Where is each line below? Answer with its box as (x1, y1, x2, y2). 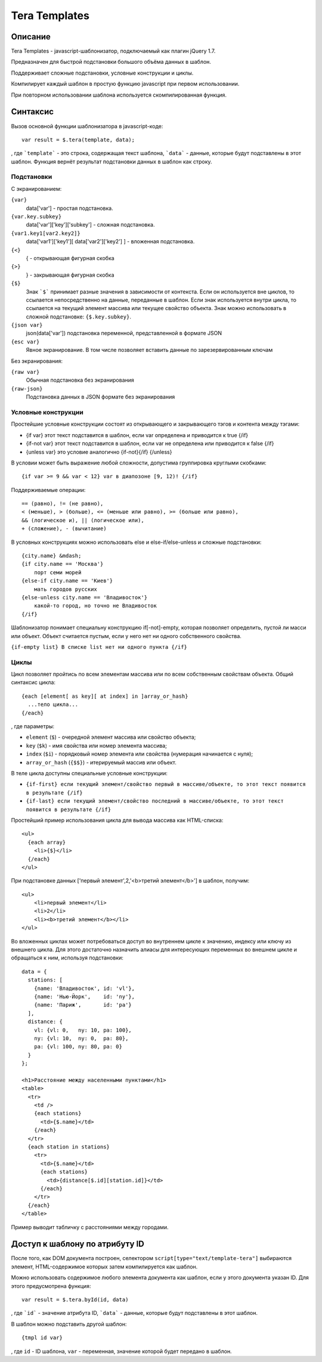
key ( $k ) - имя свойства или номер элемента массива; (26, 742, 167, 749)
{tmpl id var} (21, 1335, 63, 1341)
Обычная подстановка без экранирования (26, 376, 134, 384)
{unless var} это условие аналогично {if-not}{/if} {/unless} (26, 448, 172, 456)
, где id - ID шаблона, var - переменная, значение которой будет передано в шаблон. (11, 1348, 232, 1355)
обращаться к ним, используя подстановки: (11, 954, 123, 961)
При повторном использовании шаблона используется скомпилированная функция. (11, 91, 227, 98)
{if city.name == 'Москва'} (21, 561, 104, 568)
